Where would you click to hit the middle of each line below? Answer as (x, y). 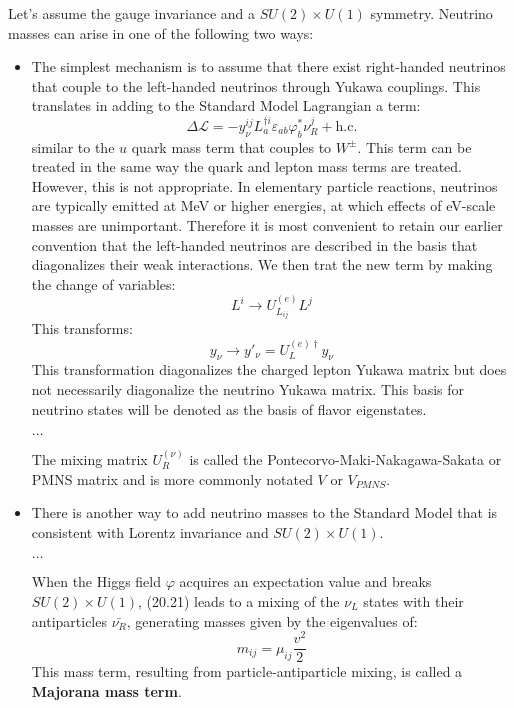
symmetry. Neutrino (431, 13)
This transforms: (82, 328)
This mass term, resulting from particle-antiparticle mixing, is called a (247, 671)
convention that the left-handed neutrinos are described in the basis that (254, 244)
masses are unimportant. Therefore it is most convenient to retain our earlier (267, 224)
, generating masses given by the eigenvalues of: (272, 620)
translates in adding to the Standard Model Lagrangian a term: (226, 105)
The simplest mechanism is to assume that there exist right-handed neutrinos (268, 66)
